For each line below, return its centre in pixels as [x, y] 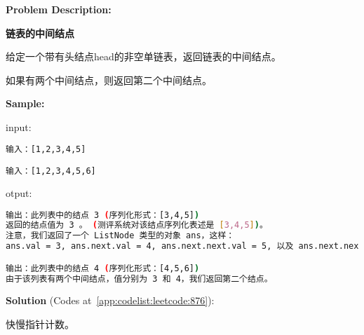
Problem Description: [59, 9]
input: [19, 127]
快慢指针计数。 [40, 324]
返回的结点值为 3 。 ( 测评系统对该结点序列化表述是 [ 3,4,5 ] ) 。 [137, 225]
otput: [19, 192]
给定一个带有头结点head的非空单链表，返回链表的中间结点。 [143, 56]
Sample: [25, 103]
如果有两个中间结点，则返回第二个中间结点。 [109, 80]
